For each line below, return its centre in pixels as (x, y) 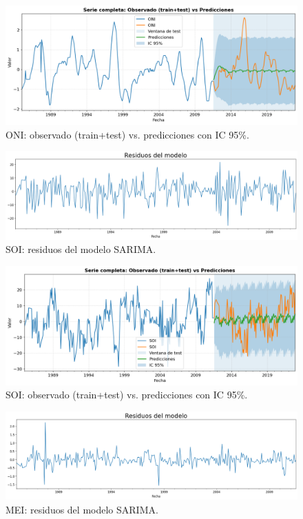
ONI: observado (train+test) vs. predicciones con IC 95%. (127, 134)
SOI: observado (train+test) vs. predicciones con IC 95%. (127, 395)
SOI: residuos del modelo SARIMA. (81, 249)
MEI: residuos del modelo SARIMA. (82, 509)
